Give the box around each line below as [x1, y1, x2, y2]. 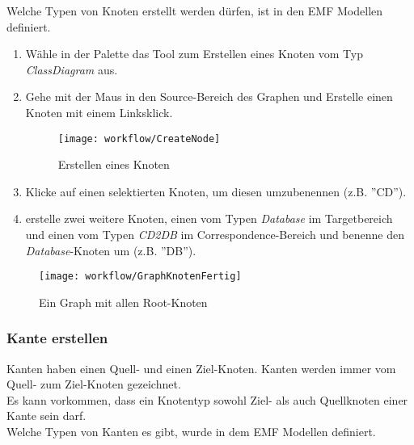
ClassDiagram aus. [25, 61, 118, 78]
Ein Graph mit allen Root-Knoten [39, 293, 208, 310]
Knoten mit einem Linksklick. [25, 103, 173, 120]
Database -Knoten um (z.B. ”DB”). [25, 241, 196, 258]
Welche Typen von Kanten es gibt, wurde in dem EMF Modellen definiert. [6, 423, 376, 440]
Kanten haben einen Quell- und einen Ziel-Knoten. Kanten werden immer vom [6, 359, 396, 376]
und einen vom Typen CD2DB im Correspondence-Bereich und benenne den [25, 226, 404, 242]
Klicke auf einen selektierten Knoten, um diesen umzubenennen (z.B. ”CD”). [25, 183, 407, 199]
